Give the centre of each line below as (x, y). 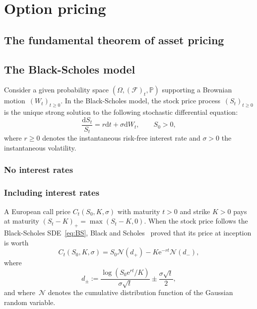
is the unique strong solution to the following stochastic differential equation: (121, 112)
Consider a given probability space (57, 90)
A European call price (37, 211)
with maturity (139, 211)
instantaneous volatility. (40, 147)
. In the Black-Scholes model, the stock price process (140, 101)
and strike (195, 211)
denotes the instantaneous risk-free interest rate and (121, 138)
